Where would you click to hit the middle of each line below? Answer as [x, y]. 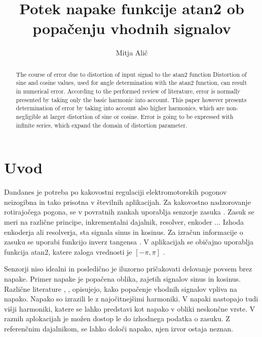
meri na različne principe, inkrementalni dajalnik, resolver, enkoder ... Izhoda [124, 222]
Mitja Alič [132, 53]
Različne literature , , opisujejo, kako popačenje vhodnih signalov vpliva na [121, 288]
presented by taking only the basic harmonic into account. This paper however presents [131, 99]
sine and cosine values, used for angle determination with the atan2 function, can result [132, 83]
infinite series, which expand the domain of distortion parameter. [102, 125]
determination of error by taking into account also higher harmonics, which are [120, 108]
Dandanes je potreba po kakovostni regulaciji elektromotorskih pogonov [116, 192]
